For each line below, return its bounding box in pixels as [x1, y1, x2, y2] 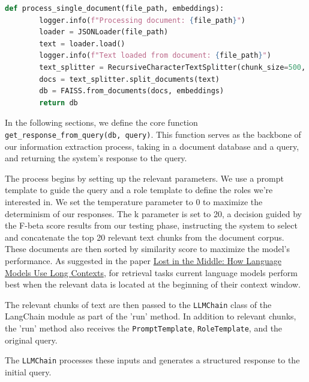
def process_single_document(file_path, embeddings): [5, 4, 224, 13]
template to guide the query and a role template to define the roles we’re [5, 183, 273, 196]
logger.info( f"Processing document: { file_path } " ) [39, 16, 245, 25]
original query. [5, 333, 58, 346]
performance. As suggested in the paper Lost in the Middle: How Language [5, 254, 281, 266]
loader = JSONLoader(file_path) [39, 28, 169, 37]
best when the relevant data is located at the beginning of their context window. [5, 278, 301, 291]
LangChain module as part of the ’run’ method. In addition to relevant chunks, [5, 310, 296, 322]
